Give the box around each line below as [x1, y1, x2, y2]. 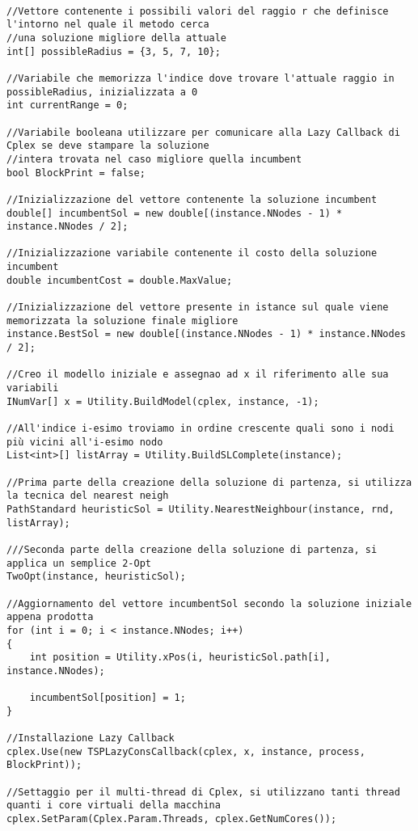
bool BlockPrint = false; [6, 167, 146, 179]
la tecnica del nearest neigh [6, 490, 169, 502]
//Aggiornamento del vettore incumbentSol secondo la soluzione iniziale [6, 597, 412, 610]
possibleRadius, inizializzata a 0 [6, 86, 198, 98]
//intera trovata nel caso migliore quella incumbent [6, 153, 302, 165]
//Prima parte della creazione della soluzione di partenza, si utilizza [6, 476, 412, 488]
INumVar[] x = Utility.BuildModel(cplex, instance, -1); [6, 395, 319, 407]
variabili [6, 382, 59, 394]
